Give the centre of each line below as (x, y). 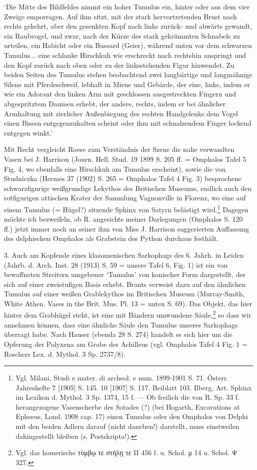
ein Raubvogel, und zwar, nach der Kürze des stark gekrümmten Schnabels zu (122, 35)
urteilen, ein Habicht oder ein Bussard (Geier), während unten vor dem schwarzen (128, 45)
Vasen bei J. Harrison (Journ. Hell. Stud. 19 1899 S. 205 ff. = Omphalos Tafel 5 (125, 159)
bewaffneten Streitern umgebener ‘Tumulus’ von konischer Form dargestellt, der (125, 274)
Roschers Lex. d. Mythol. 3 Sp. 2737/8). (65, 353)
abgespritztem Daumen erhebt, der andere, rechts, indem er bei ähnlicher (115, 103)
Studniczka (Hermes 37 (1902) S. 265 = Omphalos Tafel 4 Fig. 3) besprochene (123, 178)
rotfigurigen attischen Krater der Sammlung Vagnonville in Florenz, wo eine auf (125, 198)
